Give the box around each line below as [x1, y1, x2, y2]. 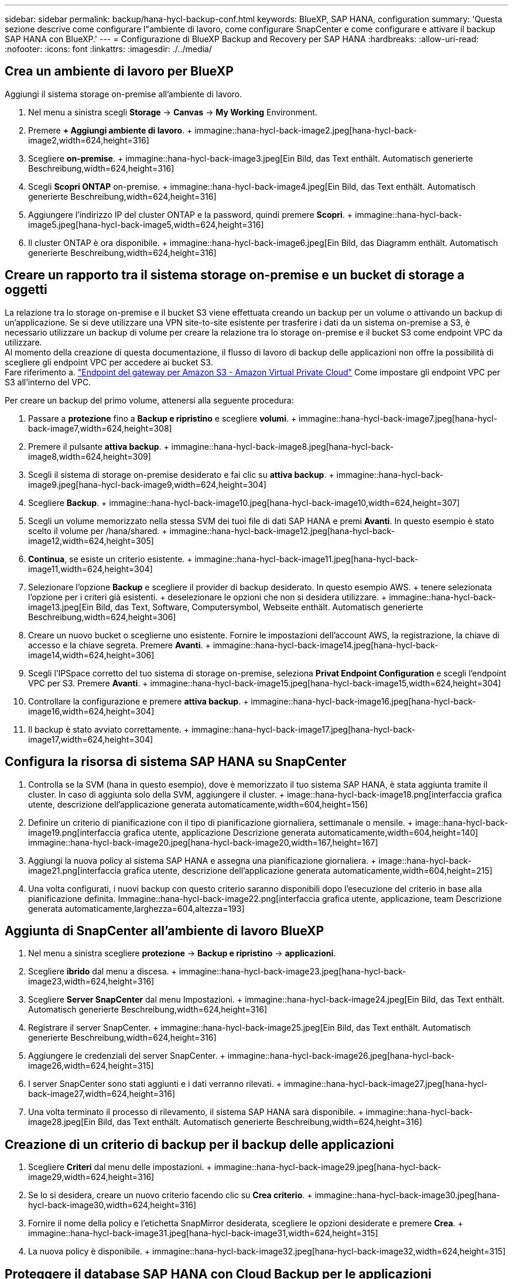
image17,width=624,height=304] [28, 734, 153, 744]
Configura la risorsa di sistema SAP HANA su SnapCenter [5, 754, 347, 770]
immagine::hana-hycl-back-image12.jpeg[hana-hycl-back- [169, 525, 395, 536]
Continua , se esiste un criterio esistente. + [28, 553, 193, 564]
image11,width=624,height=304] [28, 563, 153, 574]
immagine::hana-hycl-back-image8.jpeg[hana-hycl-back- [171, 441, 394, 452]
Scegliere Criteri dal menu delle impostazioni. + [28, 1162, 212, 1172]
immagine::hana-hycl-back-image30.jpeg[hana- [314, 1190, 500, 1201]
